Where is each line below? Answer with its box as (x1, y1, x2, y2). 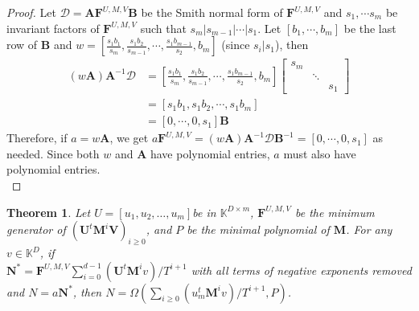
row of (6, 36, 38, 53)
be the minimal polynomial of (187, 221, 330, 238)
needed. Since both (6, 145, 100, 162)
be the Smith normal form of (141, 4, 283, 20)
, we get (109, 129, 149, 146)
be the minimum (294, 203, 375, 220)
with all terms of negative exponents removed (191, 261, 412, 278)
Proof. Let (6, 4, 56, 20)
